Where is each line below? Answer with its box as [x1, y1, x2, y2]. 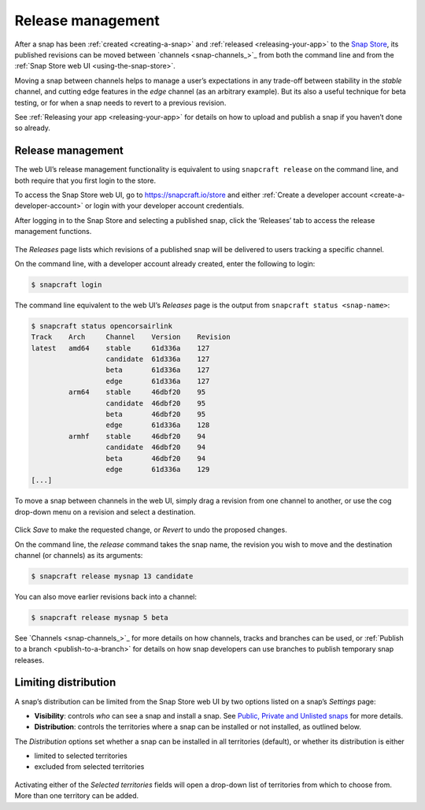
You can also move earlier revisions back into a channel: [14, 592, 197, 601]
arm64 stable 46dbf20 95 [68, 388, 206, 397]
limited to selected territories [34, 751, 128, 760]
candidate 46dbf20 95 [105, 399, 206, 407]
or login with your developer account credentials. [84, 201, 244, 210]
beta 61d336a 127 [105, 366, 210, 374]
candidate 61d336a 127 [105, 355, 210, 364]
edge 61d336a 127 [105, 377, 210, 385]
